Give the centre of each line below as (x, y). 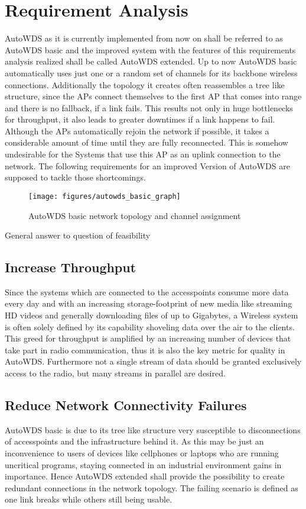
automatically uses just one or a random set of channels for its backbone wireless (151, 73)
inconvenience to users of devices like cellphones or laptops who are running (142, 453)
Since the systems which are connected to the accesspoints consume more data (147, 291)
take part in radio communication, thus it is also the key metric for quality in (145, 349)
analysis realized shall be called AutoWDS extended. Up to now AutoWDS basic (151, 61)
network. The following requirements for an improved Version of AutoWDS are (147, 165)
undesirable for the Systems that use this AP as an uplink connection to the (143, 154)
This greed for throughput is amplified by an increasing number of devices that (148, 338)
